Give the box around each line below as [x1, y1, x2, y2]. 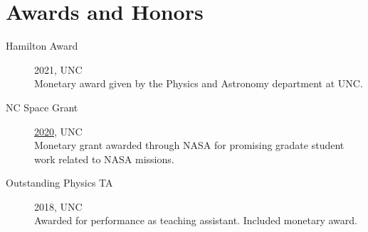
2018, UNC [34, 199, 83, 214]
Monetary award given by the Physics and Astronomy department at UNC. [34, 76, 363, 91]
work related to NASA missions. [34, 151, 174, 166]
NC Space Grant [6, 99, 78, 114]
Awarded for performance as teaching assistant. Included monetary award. [34, 213, 357, 228]
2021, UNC [34, 62, 83, 77]
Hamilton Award [6, 38, 78, 53]
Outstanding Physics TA [6, 175, 113, 190]
